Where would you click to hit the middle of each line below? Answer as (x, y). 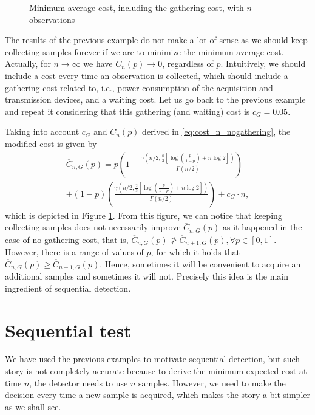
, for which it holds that (195, 252)
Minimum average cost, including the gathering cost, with (137, 7)
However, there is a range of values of (74, 252)
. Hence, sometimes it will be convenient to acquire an (200, 263)
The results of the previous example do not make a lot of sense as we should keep (156, 40)
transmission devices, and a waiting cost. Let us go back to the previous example (155, 99)
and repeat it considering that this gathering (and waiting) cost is (127, 111)
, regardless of (188, 63)
